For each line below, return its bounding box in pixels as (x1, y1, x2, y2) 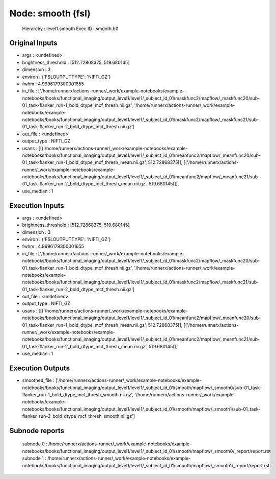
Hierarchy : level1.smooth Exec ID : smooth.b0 (22, 26, 119, 32)
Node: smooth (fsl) (9, 8, 91, 19)
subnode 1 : (22, 455, 47, 462)
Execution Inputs (9, 201, 65, 210)
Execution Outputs (9, 364, 70, 373)
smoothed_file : (22, 377, 54, 384)
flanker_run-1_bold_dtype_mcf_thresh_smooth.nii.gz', (22, 391, 134, 398)
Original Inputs (9, 39, 58, 47)
